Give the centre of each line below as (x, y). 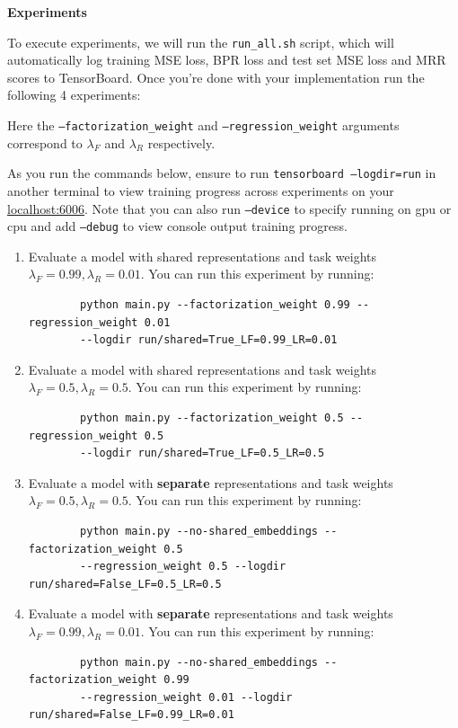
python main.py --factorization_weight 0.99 (215, 305)
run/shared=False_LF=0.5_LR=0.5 (125, 584)
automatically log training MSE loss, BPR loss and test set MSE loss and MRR (227, 60)
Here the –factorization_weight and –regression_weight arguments (203, 125)
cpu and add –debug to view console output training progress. (177, 226)
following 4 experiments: (74, 95)
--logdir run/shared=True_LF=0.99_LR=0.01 (209, 340)
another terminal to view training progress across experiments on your (201, 190)
